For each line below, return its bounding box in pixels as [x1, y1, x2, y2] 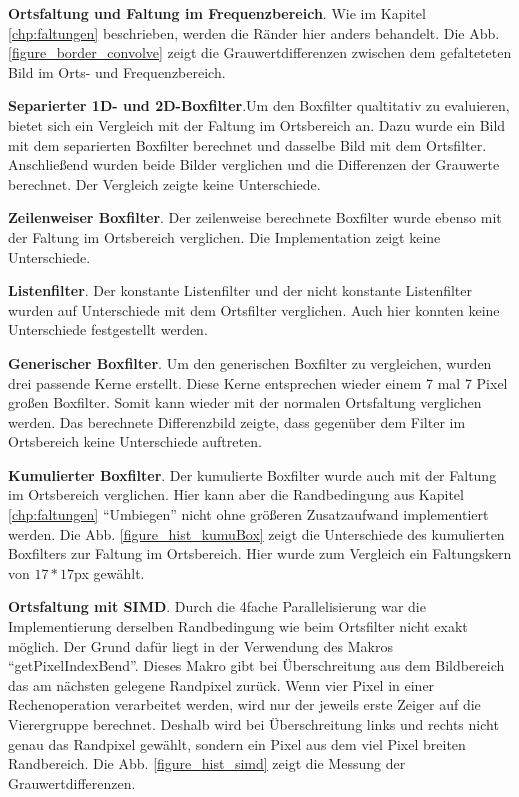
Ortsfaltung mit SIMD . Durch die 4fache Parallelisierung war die [8, 596, 426, 617]
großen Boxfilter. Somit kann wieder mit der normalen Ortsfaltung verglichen [8, 392, 482, 413]
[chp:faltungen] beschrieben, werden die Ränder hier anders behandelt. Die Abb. [8, 22, 500, 43]
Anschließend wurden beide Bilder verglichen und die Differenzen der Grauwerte [8, 154, 500, 175]
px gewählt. [74, 562, 145, 583]
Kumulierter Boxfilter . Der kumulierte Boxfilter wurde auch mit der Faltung [8, 464, 497, 485]
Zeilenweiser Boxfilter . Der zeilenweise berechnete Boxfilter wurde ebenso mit [8, 207, 502, 228]
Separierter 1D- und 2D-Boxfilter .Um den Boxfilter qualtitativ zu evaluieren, [8, 95, 510, 116]
